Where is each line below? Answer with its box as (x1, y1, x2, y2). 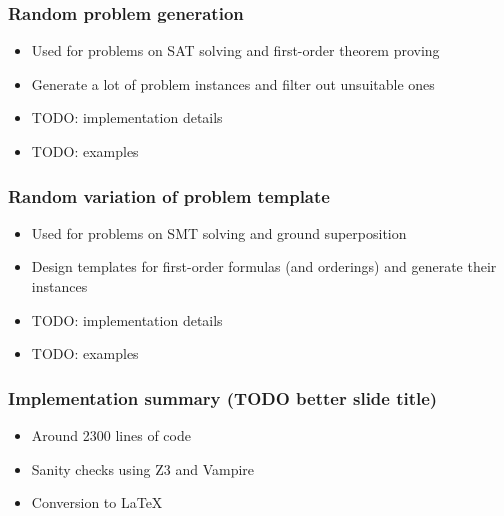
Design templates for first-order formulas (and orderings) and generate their (31, 256, 497, 277)
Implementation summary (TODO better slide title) (8, 385, 438, 410)
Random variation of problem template (8, 183, 330, 208)
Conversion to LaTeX (31, 492, 163, 513)
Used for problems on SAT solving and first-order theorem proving (31, 40, 440, 61)
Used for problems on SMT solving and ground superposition (31, 222, 407, 243)
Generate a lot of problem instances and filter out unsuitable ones (31, 73, 435, 94)
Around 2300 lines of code (31, 425, 191, 445)
